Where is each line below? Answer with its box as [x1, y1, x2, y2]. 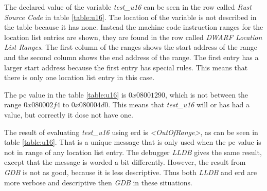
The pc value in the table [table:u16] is [4, 89, 127, 100]
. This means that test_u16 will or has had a [108, 99, 250, 110]
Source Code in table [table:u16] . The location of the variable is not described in [4, 11, 257, 22]
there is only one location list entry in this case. [4, 72, 155, 83]
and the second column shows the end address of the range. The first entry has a [4, 51, 259, 62]
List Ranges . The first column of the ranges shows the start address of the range [4, 42, 257, 52]
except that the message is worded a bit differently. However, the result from [4, 157, 246, 167]
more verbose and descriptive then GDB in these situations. [4, 177, 192, 187]
